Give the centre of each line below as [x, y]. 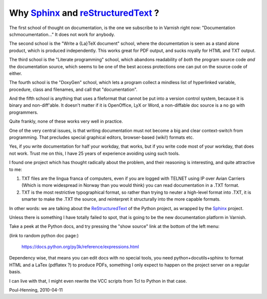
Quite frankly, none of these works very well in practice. [66, 122]
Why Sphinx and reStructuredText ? [84, 13]
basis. [15, 272]
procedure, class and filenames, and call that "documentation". [73, 89]
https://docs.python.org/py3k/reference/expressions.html [80, 247]
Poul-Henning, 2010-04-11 [36, 290]
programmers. [24, 112]
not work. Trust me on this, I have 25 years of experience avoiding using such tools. [94, 153]
